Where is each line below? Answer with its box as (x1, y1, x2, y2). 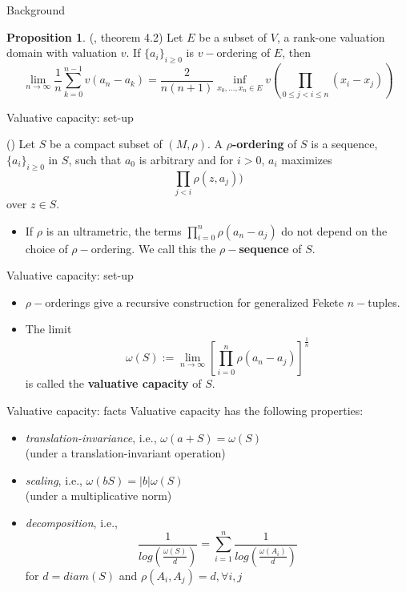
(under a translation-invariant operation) (25, 445, 226, 461)
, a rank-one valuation (276, 28, 385, 45)
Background (6, 2, 65, 18)
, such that (68, 151, 122, 167)
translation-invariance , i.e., (25, 429, 157, 445)
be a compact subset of (49, 135, 163, 152)
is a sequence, (311, 135, 378, 152)
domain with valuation (6, 44, 118, 61)
